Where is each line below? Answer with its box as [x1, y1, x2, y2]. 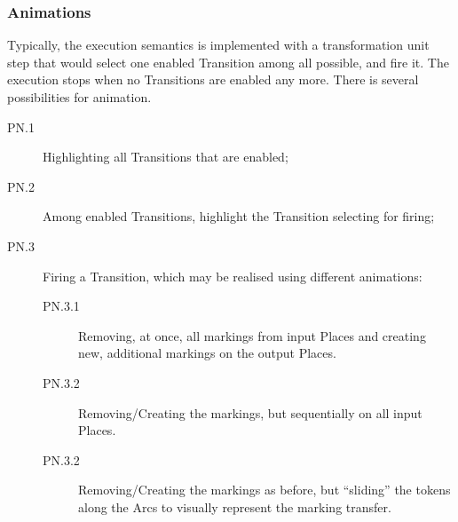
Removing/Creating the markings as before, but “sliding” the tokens [78, 480, 451, 499]
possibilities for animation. [7, 88, 152, 106]
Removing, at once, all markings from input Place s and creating [78, 326, 426, 344]
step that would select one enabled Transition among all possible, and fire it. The [7, 52, 449, 71]
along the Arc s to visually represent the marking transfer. [78, 497, 391, 516]
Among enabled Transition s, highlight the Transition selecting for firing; [43, 207, 435, 225]
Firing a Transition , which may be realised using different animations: [43, 266, 422, 285]
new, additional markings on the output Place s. [78, 344, 336, 362]
